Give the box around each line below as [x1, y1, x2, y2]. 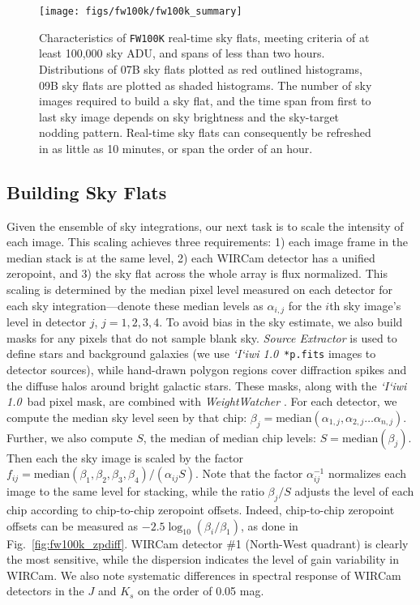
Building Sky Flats [6, 179, 167, 204]
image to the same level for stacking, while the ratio [6, 483, 264, 500]
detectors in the [6, 582, 84, 599]
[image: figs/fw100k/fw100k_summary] [39, 6, 242, 17]
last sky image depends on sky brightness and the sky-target [39, 108, 340, 125]
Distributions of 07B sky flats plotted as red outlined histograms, [39, 60, 362, 77]
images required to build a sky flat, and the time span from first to [39, 92, 371, 109]
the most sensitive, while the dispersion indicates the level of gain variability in [6, 551, 399, 568]
